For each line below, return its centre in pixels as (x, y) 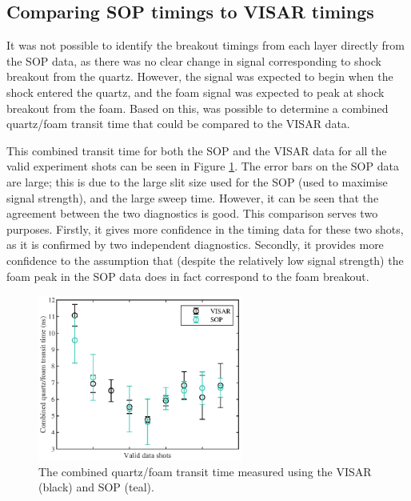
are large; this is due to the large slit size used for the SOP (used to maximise (197, 181)
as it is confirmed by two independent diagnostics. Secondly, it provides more (195, 244)
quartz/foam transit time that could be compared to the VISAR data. (178, 124)
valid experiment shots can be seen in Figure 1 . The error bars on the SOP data (203, 166)
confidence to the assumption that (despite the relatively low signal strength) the (205, 260)
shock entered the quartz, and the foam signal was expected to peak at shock (196, 92)
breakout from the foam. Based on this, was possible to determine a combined (198, 108)
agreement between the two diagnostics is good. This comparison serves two (192, 213)
